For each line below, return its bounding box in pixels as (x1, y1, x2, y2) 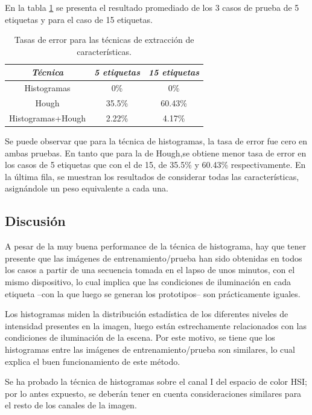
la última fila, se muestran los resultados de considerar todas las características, (5, 170, 299, 182)
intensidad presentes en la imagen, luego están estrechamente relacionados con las (5, 319, 307, 332)
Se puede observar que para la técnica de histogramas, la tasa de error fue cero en (5, 135, 308, 147)
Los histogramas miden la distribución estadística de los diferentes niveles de (5, 307, 288, 320)
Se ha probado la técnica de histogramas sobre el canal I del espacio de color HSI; (5, 375, 307, 388)
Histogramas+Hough (9, 111, 86, 124)
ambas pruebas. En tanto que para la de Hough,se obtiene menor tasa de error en (5, 146, 307, 159)
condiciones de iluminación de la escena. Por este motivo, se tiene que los (5, 331, 275, 344)
